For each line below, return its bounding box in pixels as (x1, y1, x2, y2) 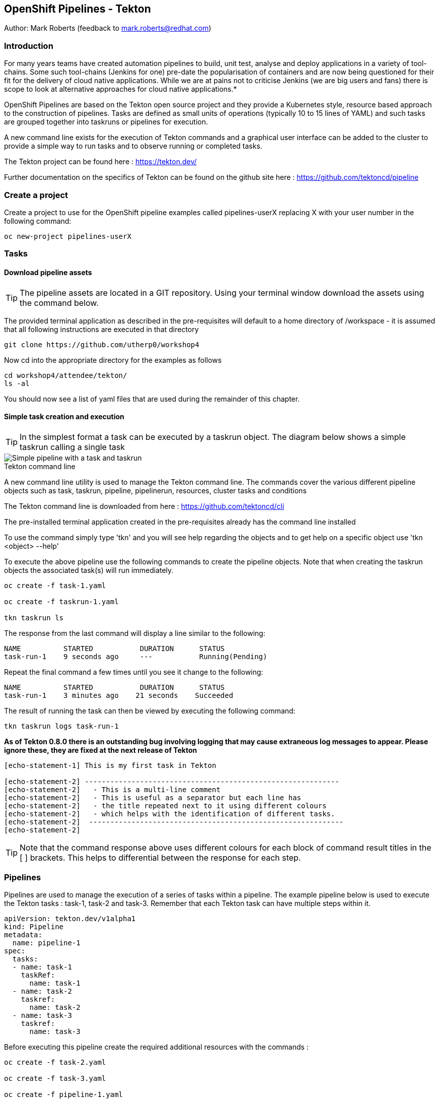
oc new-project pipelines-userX (4, 232, 131, 240)
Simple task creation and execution (4, 412, 124, 421)
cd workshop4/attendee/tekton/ (4, 371, 127, 379)
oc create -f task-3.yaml (4, 1074, 106, 1083)
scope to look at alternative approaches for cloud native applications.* (4, 85, 237, 94)
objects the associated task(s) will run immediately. (4, 565, 174, 574)
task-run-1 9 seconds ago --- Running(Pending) (4, 652, 267, 661)
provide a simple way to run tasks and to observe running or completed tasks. (4, 142, 262, 151)
